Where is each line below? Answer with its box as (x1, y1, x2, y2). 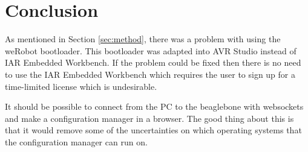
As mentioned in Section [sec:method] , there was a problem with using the (5, 33, 281, 45)
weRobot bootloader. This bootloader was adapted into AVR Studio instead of (5, 44, 297, 57)
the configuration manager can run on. (5, 135, 148, 148)
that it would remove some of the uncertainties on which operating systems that (5, 124, 302, 136)
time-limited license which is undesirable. (5, 80, 157, 92)
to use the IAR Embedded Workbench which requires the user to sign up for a (5, 68, 296, 80)
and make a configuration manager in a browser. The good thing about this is (5, 112, 294, 124)
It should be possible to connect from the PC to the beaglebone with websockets (5, 100, 304, 113)
